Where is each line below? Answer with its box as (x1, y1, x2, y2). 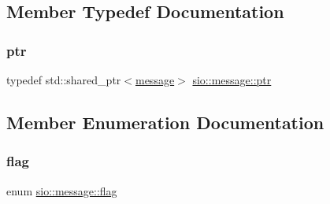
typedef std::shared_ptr (6, 72, 121, 87)
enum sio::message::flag (6, 182, 117, 198)
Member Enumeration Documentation (6, 109, 324, 134)
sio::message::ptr (192, 72, 272, 87)
